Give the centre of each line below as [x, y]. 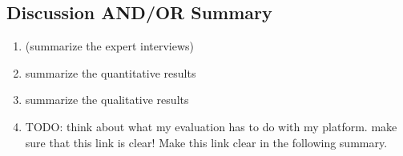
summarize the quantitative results [111, 72]
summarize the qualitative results [107, 100]
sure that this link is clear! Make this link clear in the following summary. [206, 142]
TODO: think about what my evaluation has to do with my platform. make [211, 126]
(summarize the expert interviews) [110, 46]
